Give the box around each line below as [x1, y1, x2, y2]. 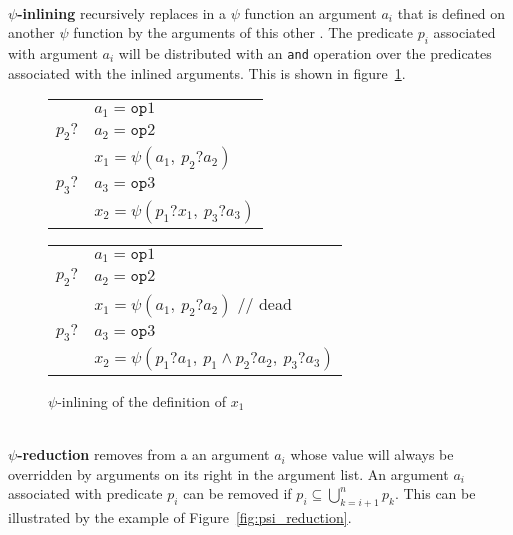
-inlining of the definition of [57, 390, 226, 411]
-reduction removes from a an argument [17, 444, 270, 465]
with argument [8, 42, 98, 63]
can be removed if [183, 483, 292, 504]
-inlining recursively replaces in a [17, 2, 227, 23]
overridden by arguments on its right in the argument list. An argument [8, 463, 449, 484]
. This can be [394, 483, 476, 504]
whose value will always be [290, 444, 454, 465]
